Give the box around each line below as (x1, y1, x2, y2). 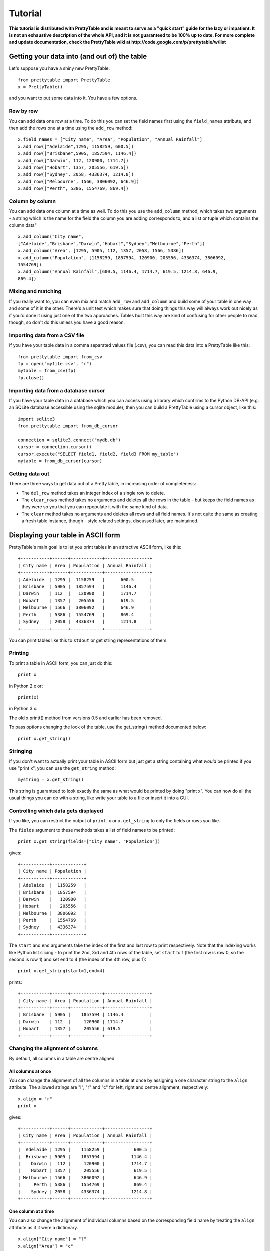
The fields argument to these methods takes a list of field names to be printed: (9, 827, 175, 833)
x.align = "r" (18, 1096, 52, 1102)
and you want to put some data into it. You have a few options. (9, 95, 138, 101)
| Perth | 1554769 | (18, 917, 87, 923)
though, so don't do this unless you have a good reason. (9, 319, 125, 325)
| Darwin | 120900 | (18, 896, 87, 902)
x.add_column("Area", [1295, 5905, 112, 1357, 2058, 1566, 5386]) (18, 248, 184, 254)
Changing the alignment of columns (9, 1045, 98, 1052)
